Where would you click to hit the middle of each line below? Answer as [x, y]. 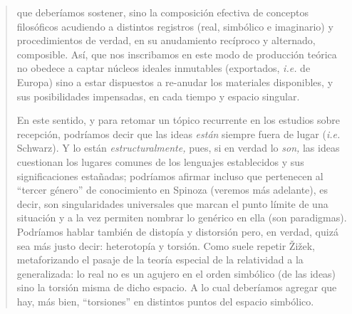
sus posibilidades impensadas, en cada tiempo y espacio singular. [158, 96]
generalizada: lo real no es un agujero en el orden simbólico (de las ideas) [176, 273]
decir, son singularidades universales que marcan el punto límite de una [172, 203]
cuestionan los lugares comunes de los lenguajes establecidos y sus [160, 161]
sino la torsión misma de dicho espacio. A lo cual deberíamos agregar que [177, 287]
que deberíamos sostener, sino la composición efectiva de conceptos [163, 12]
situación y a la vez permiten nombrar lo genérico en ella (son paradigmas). [182, 218]
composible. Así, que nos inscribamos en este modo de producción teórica [177, 54]
